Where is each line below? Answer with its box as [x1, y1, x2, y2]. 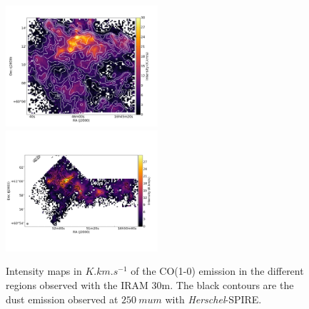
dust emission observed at [6, 291, 118, 306]
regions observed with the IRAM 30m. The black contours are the [6, 277, 294, 292]
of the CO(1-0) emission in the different [131, 263, 304, 278]
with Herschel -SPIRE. [165, 291, 262, 306]
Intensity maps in [6, 263, 82, 278]
